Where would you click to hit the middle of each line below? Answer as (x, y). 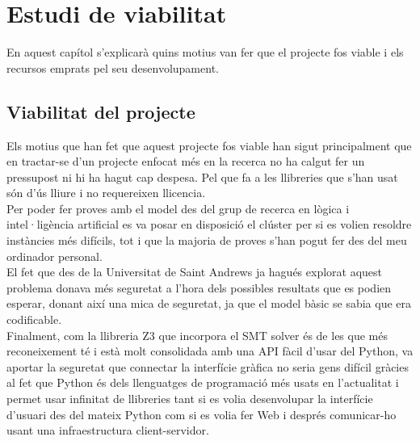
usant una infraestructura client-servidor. (108, 430)
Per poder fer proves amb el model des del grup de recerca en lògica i (178, 208)
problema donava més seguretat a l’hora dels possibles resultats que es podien (199, 287)
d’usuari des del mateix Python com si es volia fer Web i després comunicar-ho (202, 414)
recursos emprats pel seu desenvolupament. (113, 67)
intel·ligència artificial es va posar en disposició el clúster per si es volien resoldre (209, 224)
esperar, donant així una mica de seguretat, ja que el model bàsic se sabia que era (209, 303)
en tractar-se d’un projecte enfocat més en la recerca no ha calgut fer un (186, 161)
